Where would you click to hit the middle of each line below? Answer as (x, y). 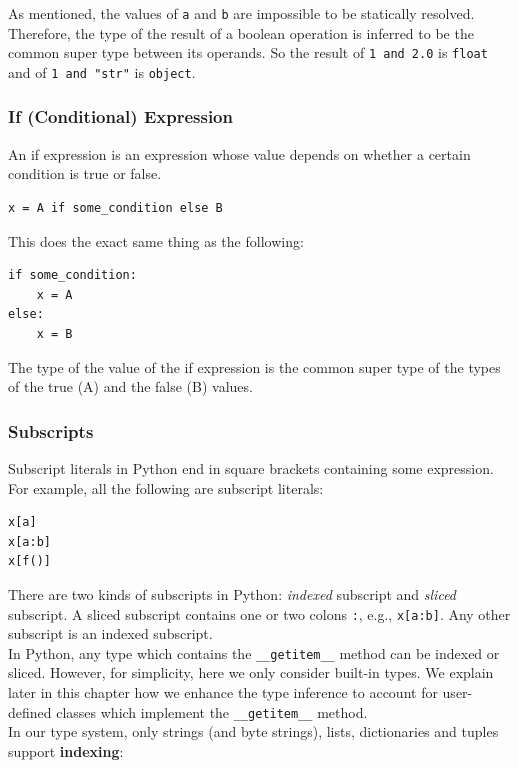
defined (30, 711)
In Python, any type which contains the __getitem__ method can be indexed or (254, 652)
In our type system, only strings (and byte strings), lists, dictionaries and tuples (253, 731)
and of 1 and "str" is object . (102, 71)
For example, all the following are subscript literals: (166, 487)
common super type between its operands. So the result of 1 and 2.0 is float (248, 52)
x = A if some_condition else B (115, 207)
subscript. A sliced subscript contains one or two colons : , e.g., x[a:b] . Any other (259, 613)
